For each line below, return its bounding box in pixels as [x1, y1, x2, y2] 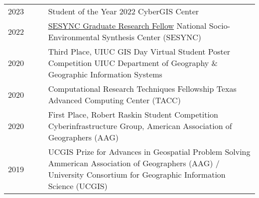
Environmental [48, 31, 100, 43]
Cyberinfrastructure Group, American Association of [48, 120, 232, 132]
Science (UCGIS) [48, 180, 108, 192]
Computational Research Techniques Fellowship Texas [48, 83, 237, 94]
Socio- [209, 20, 231, 31]
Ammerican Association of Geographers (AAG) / [48, 157, 220, 169]
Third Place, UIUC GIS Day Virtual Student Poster [48, 46, 231, 57]
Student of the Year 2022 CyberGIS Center [48, 5, 199, 17]
